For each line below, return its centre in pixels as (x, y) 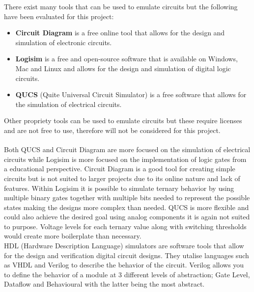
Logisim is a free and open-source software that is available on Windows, (127, 59)
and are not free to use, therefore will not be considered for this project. (112, 130)
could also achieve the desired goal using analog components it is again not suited (127, 217)
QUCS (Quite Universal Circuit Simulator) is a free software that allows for (131, 94)
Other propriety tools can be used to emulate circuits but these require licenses (123, 120)
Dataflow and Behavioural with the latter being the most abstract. (104, 284)
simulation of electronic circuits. (64, 42)
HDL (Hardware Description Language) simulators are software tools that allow (124, 246)
